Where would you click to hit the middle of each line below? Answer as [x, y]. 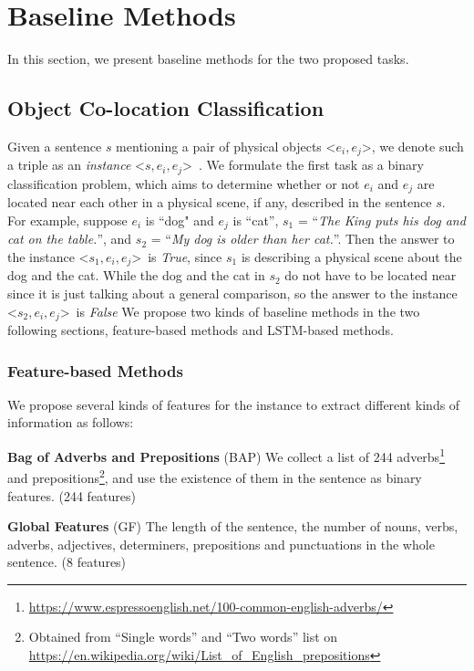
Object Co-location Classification [166, 108]
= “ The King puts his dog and [381, 220]
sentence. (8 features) [67, 562]
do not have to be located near [371, 275]
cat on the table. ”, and [70, 239]
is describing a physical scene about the [351, 256]
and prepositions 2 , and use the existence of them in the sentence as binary [215, 476]
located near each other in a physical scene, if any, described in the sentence [220, 202]
